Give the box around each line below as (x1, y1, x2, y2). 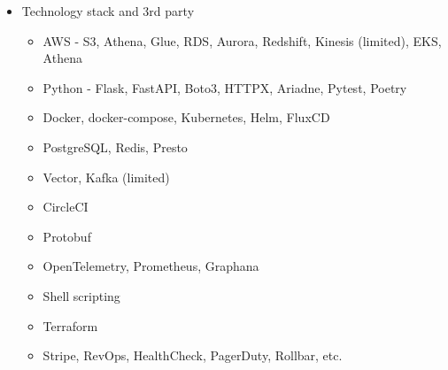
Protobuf (42, 227, 91, 245)
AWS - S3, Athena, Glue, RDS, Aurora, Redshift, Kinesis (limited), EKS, (42, 31, 442, 50)
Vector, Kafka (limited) (42, 167, 170, 186)
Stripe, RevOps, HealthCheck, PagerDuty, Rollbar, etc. (42, 346, 343, 365)
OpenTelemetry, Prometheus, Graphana (42, 257, 259, 275)
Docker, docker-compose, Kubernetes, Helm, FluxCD (42, 108, 330, 127)
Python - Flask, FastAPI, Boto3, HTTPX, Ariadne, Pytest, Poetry (42, 78, 407, 96)
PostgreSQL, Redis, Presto (42, 137, 188, 156)
